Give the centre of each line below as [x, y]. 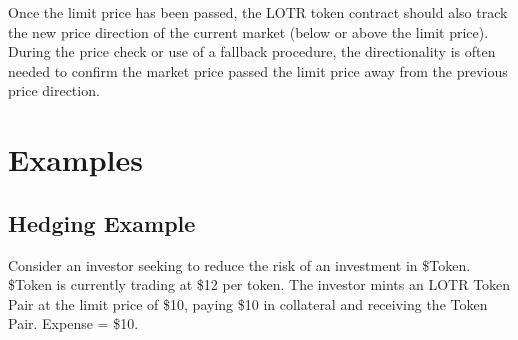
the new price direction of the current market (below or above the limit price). [248, 31]
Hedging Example [102, 222]
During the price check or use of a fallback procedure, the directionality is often [252, 51]
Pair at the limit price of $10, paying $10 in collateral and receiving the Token [248, 303]
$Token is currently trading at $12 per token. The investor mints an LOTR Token [259, 284]
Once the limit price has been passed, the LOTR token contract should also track [258, 12]
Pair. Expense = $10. [73, 323]
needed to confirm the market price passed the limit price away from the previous [258, 70]
